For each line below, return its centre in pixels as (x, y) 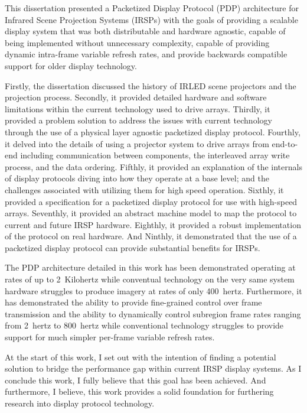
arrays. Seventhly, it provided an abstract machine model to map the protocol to (151, 213)
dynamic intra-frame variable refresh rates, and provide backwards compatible (146, 54)
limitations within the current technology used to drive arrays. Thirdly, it (138, 108)
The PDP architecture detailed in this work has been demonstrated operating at (150, 267)
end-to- (285, 143)
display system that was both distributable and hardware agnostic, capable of (145, 31)
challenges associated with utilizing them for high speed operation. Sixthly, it (144, 189)
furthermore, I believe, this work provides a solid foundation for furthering (139, 391)
